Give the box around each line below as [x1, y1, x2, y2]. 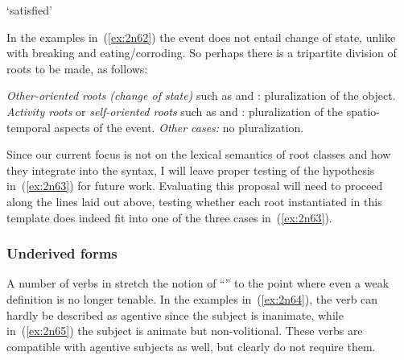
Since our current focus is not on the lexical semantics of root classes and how [6, 146, 391, 163]
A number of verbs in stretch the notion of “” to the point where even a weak [6, 275, 390, 292]
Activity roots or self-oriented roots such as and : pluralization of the [6, 102, 344, 119]
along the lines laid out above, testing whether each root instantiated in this [6, 192, 382, 209]
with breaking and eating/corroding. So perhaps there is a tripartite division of [6, 44, 397, 61]
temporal [6, 118, 51, 135]
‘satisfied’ [6, 2, 52, 18]
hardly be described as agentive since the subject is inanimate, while [6, 306, 344, 323]
